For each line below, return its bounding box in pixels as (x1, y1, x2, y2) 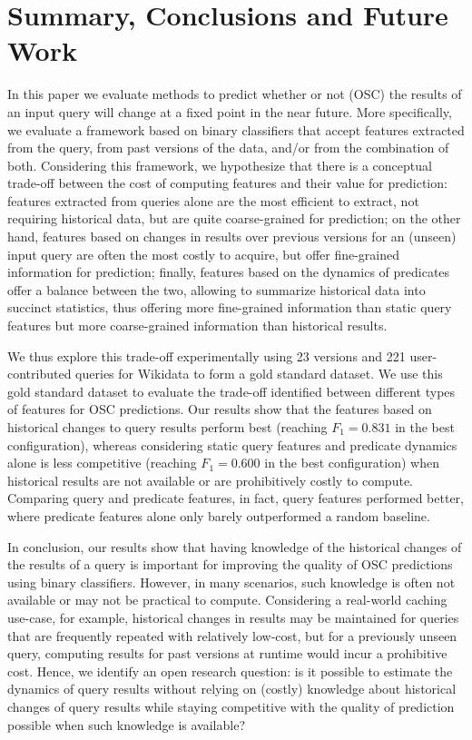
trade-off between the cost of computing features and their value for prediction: (7, 173, 447, 192)
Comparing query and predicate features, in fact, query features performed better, (7, 488, 464, 508)
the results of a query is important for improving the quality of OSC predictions (7, 555, 453, 574)
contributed (7, 364, 72, 383)
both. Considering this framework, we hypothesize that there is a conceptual (7, 155, 432, 174)
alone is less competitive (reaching (7, 453, 197, 472)
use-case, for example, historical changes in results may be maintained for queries (7, 607, 459, 627)
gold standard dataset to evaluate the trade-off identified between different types (7, 381, 456, 400)
